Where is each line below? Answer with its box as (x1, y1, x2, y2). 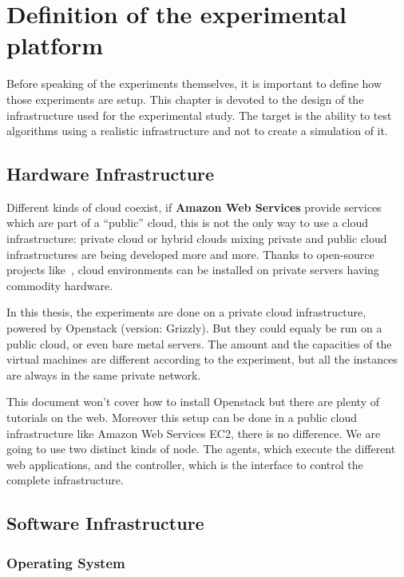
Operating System (6, 552, 125, 572)
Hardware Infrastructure (6, 161, 215, 186)
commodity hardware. (6, 277, 113, 293)
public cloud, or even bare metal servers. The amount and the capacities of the (6, 335, 392, 352)
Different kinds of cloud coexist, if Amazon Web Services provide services (6, 198, 382, 215)
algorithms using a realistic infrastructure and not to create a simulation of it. (6, 122, 388, 139)
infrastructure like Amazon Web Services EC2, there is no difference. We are (6, 424, 381, 441)
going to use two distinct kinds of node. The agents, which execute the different (6, 440, 396, 457)
